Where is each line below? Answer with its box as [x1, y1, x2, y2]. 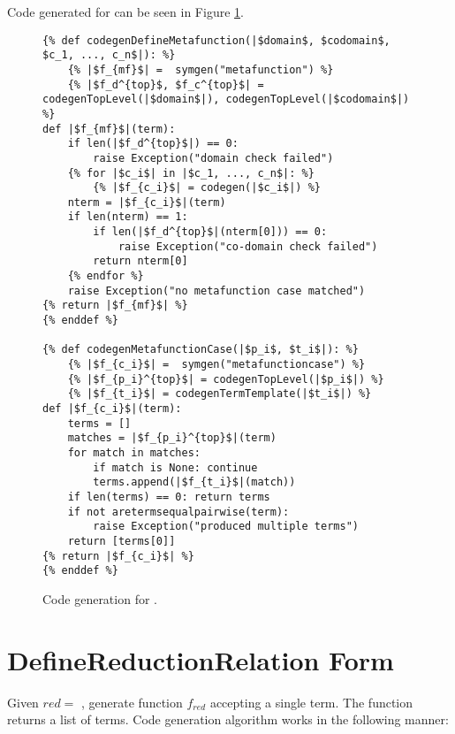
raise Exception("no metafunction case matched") [67, 284, 366, 297]
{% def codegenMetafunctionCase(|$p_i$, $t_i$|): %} [42, 343, 359, 356]
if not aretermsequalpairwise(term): [67, 505, 290, 518]
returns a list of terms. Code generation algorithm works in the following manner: [7, 710, 449, 729]
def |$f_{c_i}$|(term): [42, 402, 182, 415]
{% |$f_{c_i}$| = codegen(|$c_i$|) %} [93, 181, 321, 195]
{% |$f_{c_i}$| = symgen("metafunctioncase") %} [67, 358, 366, 371]
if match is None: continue [93, 461, 258, 474]
